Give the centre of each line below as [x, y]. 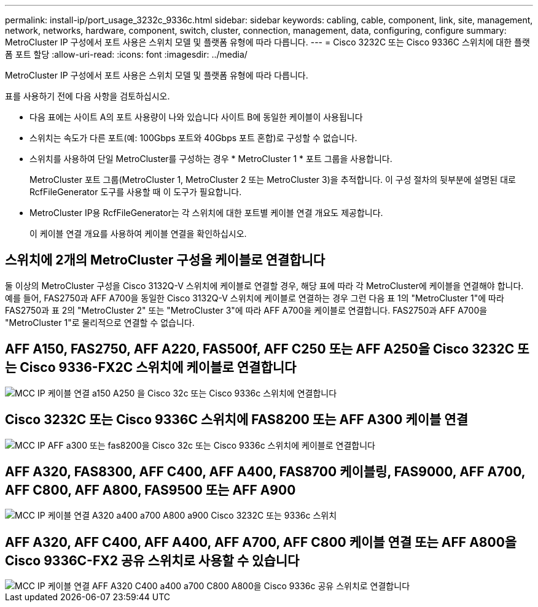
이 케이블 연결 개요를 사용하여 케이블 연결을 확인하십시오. [138, 234]
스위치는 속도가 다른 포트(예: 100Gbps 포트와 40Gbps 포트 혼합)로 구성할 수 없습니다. [193, 138]
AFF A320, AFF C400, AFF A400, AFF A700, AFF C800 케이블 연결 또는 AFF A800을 [261, 542]
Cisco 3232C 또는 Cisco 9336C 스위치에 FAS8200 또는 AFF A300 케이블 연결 [236, 420]
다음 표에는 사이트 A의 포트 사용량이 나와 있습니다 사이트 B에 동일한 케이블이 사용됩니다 [196, 117]
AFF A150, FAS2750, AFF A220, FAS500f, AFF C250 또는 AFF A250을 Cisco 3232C [260, 349]
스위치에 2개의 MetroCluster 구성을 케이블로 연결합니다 [165, 260]
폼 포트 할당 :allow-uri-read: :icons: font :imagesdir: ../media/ [126, 54]
